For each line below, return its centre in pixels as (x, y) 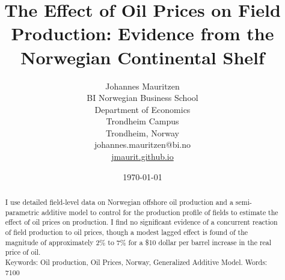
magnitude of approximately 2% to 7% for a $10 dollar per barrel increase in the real (138, 242)
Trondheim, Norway (142, 132)
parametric (22, 212)
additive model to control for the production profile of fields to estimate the (160, 212)
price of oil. (23, 252)
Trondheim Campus (142, 121)
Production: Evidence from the (142, 33)
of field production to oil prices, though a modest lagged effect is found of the (127, 232)
